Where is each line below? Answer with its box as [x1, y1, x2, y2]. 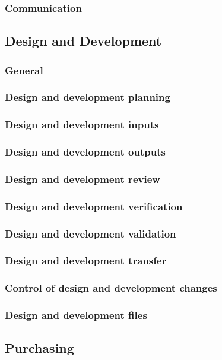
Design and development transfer [5, 253, 167, 268]
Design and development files [5, 308, 147, 323]
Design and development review [5, 171, 160, 186]
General [5, 62, 43, 77]
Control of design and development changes [5, 280, 217, 295]
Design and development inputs [5, 117, 159, 132]
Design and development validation [5, 226, 176, 241]
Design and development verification [5, 198, 183, 213]
